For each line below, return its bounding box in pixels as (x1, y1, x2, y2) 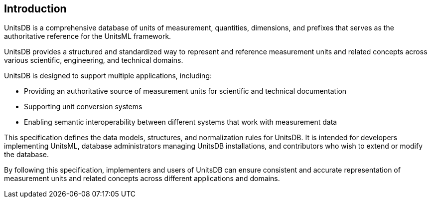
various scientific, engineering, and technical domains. (4, 56, 183, 65)
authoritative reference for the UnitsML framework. (4, 32, 171, 41)
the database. (4, 150, 49, 159)
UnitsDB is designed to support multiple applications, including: (4, 71, 212, 80)
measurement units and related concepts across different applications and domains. (4, 174, 280, 183)
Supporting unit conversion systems (24, 102, 143, 111)
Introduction (4, 2, 67, 15)
